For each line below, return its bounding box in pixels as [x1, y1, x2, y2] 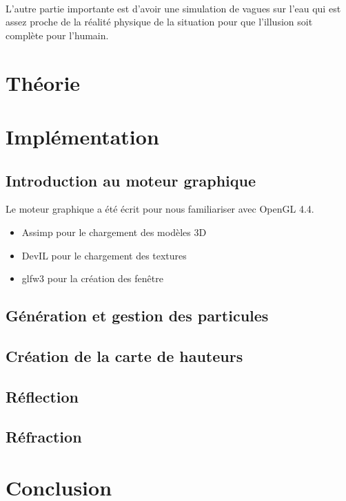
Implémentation [6, 122, 159, 150]
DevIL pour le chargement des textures [21, 248, 187, 262]
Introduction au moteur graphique [6, 169, 256, 191]
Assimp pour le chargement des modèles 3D [21, 224, 207, 239]
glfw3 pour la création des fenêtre [21, 271, 163, 286]
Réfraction [6, 426, 82, 447]
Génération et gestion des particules [6, 305, 269, 326]
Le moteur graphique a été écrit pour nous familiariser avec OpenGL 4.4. [6, 202, 314, 216]
